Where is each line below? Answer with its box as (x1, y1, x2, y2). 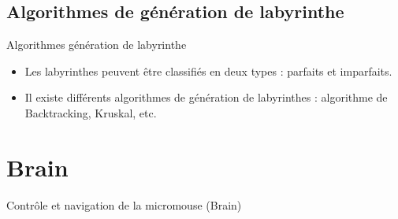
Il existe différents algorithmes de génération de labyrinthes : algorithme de (24, 89, 388, 106)
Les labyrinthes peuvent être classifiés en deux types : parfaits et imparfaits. (24, 62, 392, 79)
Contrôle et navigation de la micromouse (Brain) (6, 196, 242, 213)
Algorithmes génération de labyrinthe (6, 36, 187, 53)
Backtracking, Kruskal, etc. (24, 104, 157, 121)
